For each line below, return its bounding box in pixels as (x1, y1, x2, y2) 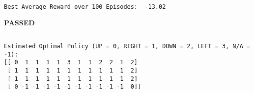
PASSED (4, 17, 35, 27)
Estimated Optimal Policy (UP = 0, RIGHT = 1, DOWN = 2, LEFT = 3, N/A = (4, 42, 251, 50)
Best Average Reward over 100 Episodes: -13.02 (4, 3, 166, 10)
